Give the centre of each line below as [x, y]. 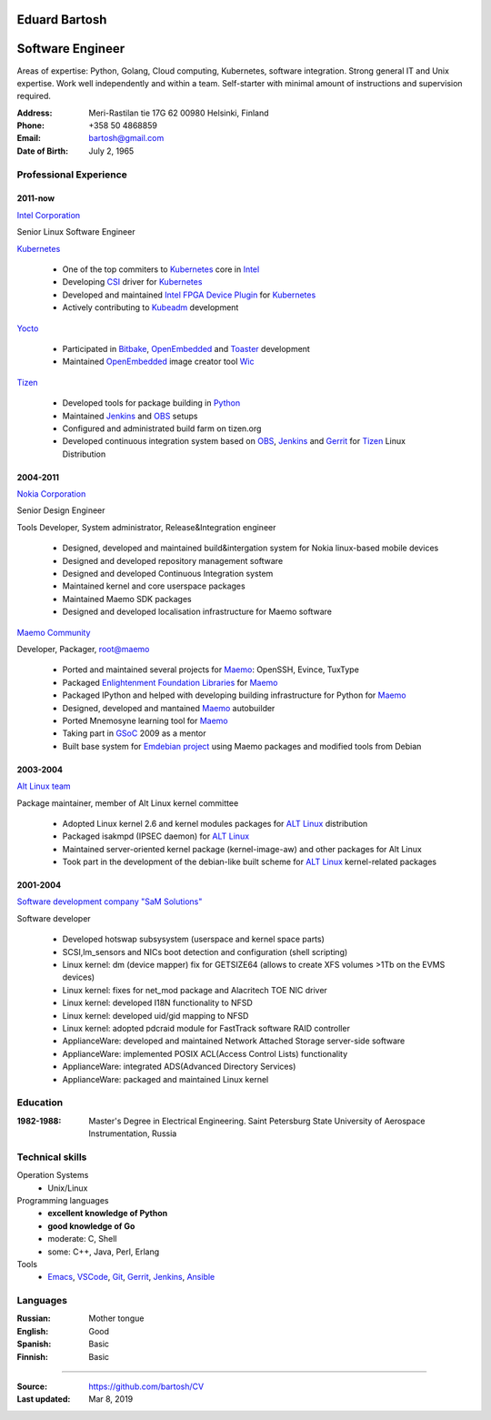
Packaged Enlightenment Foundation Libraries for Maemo [170, 682]
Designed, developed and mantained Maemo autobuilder [169, 708]
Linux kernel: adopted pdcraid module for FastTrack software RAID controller [206, 1028]
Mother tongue [116, 1318]
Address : [35, 113]
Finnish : [33, 1356]
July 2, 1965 [111, 151]
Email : [29, 138]
